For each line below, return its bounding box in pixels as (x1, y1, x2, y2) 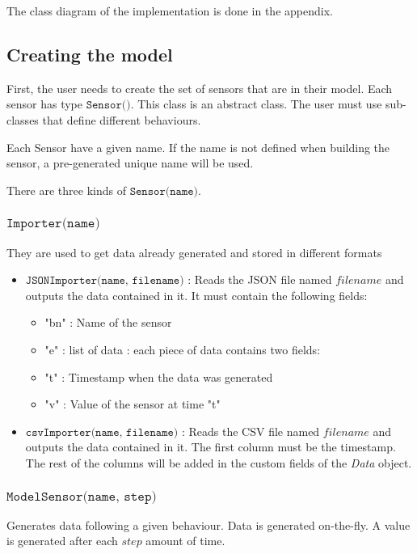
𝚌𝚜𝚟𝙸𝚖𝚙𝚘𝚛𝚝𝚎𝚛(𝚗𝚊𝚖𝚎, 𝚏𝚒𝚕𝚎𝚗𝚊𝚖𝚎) (25, 426, 179, 438)
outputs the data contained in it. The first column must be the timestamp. (25, 438, 396, 455)
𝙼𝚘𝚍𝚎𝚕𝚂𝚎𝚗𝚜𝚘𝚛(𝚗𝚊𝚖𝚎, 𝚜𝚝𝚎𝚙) (6, 489, 157, 503)
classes (6, 111, 39, 128)
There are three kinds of (6, 181, 126, 198)
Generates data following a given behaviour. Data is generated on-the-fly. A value (6, 516, 411, 533)
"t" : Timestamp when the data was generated (44, 368, 273, 385)
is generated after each (6, 532, 118, 549)
